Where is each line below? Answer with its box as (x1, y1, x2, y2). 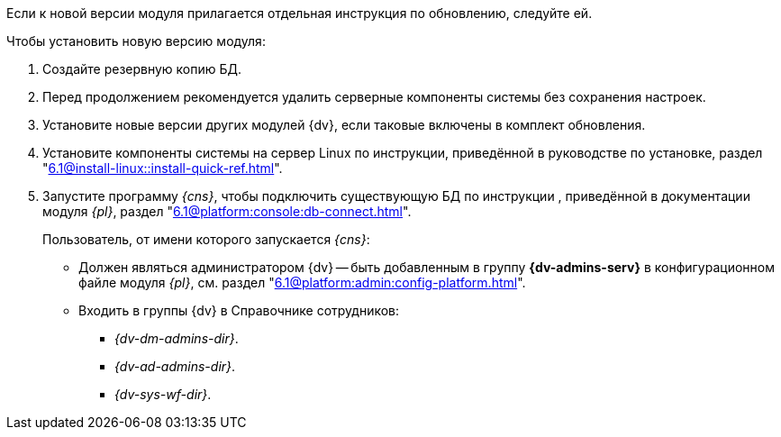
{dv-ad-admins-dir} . (114, 359, 236, 374)
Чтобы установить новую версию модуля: (6, 33, 266, 49)
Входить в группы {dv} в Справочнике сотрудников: (78, 303, 400, 318)
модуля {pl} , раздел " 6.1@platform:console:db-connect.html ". (42, 204, 412, 219)
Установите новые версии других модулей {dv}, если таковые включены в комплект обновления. (42, 117, 646, 132)
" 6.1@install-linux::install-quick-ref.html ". (42, 160, 283, 176)
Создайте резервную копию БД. (42, 61, 242, 77)
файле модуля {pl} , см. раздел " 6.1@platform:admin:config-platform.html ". (78, 275, 526, 290)
